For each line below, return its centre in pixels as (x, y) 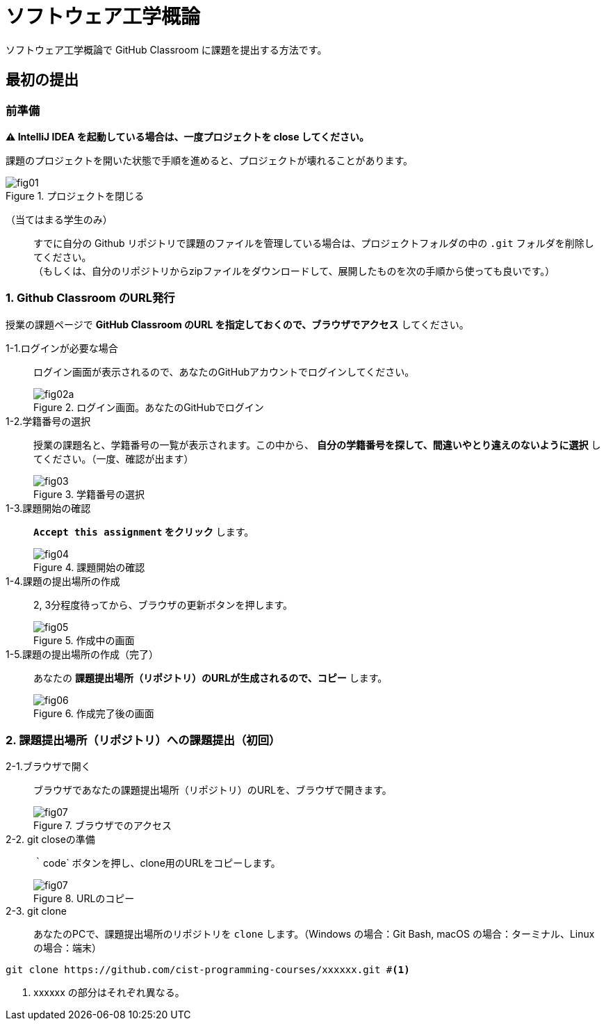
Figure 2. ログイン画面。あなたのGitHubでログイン (149, 407)
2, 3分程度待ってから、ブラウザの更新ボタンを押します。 (163, 604)
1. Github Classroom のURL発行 (90, 298)
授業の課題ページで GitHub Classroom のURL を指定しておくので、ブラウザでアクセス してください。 (237, 324)
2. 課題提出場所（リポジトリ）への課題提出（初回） (143, 740)
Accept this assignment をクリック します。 (144, 531)
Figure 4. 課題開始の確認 (89, 567)
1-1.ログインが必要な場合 (62, 348)
